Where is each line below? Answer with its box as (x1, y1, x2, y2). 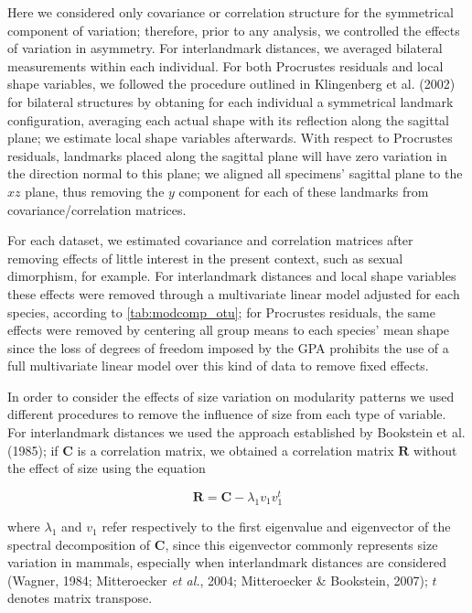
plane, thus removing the (25, 181, 165, 200)
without (413, 440, 457, 459)
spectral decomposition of (7, 534, 151, 554)
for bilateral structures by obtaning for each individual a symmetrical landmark (7, 91, 454, 111)
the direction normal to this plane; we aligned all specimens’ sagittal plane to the (7, 164, 463, 183)
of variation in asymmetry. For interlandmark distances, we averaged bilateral (7, 38, 443, 58)
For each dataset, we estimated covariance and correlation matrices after (7, 231, 413, 250)
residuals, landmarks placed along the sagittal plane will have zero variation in (7, 145, 447, 165)
